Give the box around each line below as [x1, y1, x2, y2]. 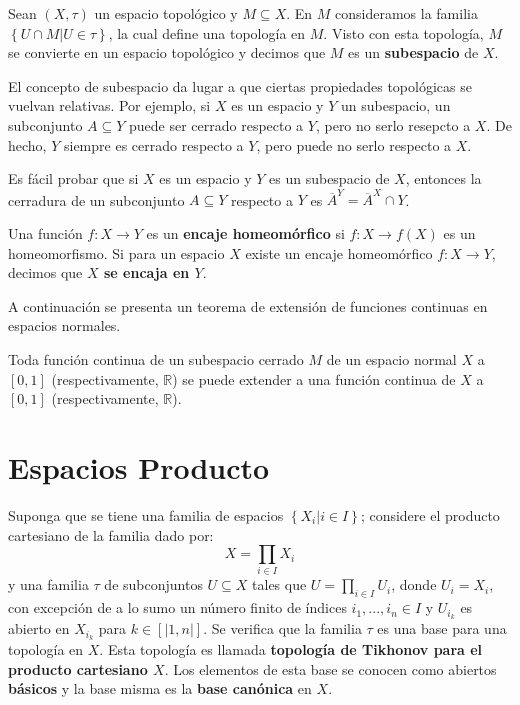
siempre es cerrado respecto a [63, 134, 244, 155]
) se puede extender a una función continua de [172, 368, 456, 389]
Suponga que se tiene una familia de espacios [8, 504, 284, 525]
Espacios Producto [8, 447, 270, 487]
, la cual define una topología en [108, 22, 306, 43]
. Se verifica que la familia [203, 618, 362, 639]
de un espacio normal [326, 349, 457, 370]
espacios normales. [8, 315, 121, 336]
